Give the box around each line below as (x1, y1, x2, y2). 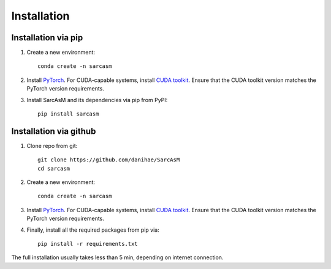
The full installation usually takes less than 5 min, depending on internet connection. (11, 254, 224, 261)
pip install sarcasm (37, 111, 99, 117)
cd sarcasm (37, 165, 70, 172)
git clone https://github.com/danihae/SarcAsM (37, 157, 180, 163)
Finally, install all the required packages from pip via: (26, 226, 159, 234)
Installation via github (11, 126, 96, 136)
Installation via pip (11, 32, 83, 43)
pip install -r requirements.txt (37, 240, 138, 248)
